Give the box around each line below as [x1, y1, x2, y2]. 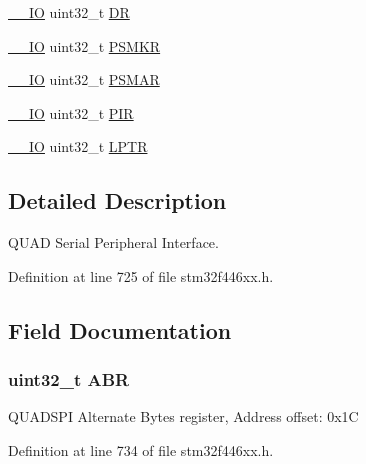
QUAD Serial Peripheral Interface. [8, 232, 219, 253]
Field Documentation [8, 314, 232, 345]
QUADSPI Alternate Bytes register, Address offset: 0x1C [8, 406, 359, 427]
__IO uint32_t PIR [8, 102, 134, 123]
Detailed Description [8, 185, 227, 216]
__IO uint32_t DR [8, 2, 130, 22]
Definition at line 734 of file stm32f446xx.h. [8, 439, 274, 460]
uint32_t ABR [8, 367, 130, 392]
